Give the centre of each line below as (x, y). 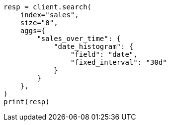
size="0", (39, 23)
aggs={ (33, 31)
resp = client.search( (48, 7)
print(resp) (27, 102)
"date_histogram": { (94, 46)
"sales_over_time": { (79, 39)
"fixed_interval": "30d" (119, 62)
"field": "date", (104, 54)
